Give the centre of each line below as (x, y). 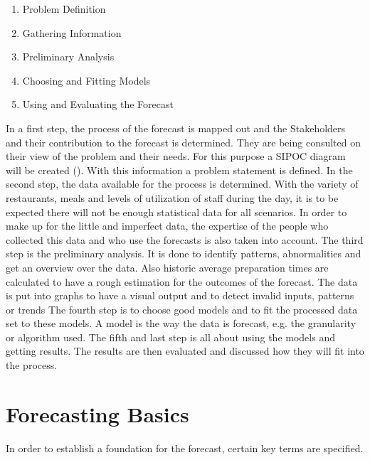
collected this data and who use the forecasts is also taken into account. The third (185, 239)
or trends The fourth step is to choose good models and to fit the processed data (182, 309)
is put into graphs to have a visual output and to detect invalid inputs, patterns (180, 295)
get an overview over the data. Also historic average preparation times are (167, 267)
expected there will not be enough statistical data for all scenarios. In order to (176, 212)
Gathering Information (72, 32)
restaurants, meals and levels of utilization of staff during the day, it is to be (172, 197)
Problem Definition (64, 9)
